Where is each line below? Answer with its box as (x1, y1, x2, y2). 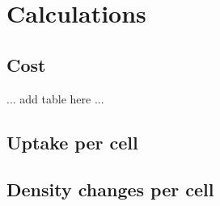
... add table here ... (6, 90, 104, 107)
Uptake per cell (6, 129, 138, 154)
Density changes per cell (6, 177, 214, 202)
